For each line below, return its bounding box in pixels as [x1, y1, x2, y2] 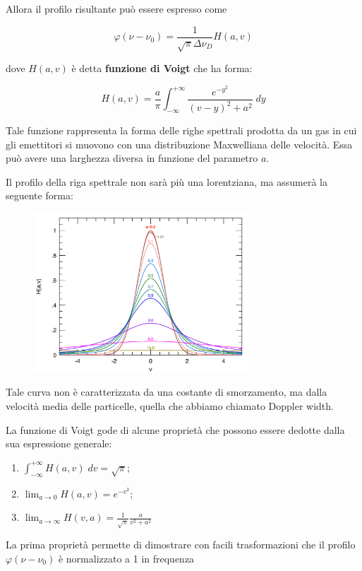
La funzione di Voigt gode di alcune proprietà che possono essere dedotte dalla [6, 422, 345, 437]
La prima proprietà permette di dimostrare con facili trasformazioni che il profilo [6, 537, 356, 552]
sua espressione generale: [6, 436, 112, 451]
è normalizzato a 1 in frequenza [58, 551, 195, 565]
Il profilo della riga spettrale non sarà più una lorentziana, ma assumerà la [6, 174, 327, 189]
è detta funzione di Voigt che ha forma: [71, 61, 253, 76]
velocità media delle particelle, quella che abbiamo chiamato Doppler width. [6, 399, 334, 413]
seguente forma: [6, 188, 73, 203]
